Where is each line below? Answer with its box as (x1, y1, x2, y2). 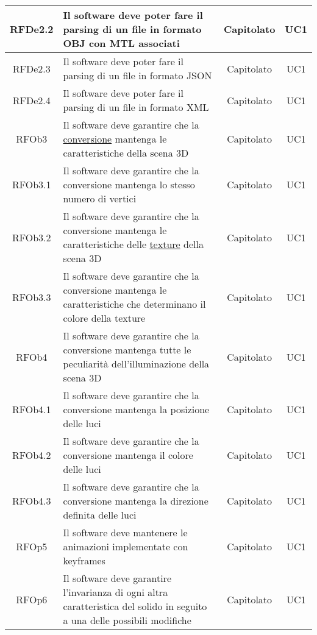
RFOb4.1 (12, 402, 51, 416)
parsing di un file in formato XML (63, 100, 209, 114)
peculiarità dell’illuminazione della (63, 357, 210, 371)
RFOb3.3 (12, 289, 51, 304)
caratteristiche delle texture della (63, 237, 204, 251)
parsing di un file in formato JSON (63, 68, 212, 82)
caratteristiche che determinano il (63, 297, 206, 311)
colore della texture (63, 311, 146, 325)
